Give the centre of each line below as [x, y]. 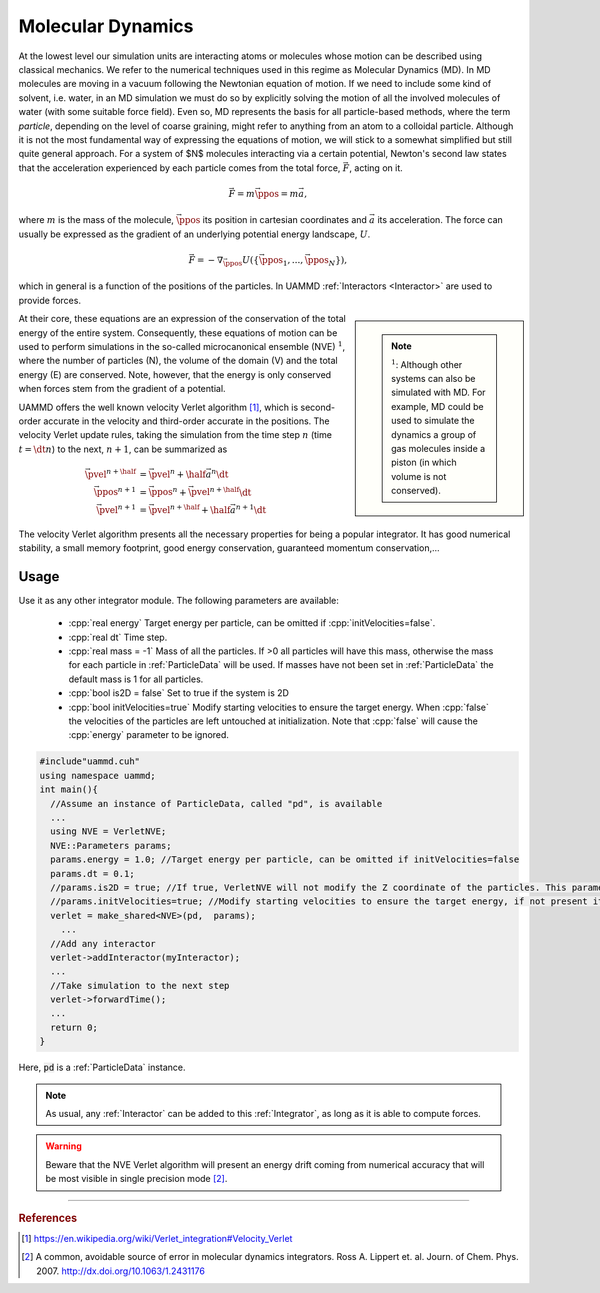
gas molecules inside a [438, 448]
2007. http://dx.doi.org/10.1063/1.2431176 [120, 1271]
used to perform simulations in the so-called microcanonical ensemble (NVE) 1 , [181, 346]
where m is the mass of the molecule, [96, 220]
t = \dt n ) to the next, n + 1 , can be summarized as [123, 449]
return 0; [74, 1027]
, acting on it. [376, 167]
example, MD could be [437, 406]
